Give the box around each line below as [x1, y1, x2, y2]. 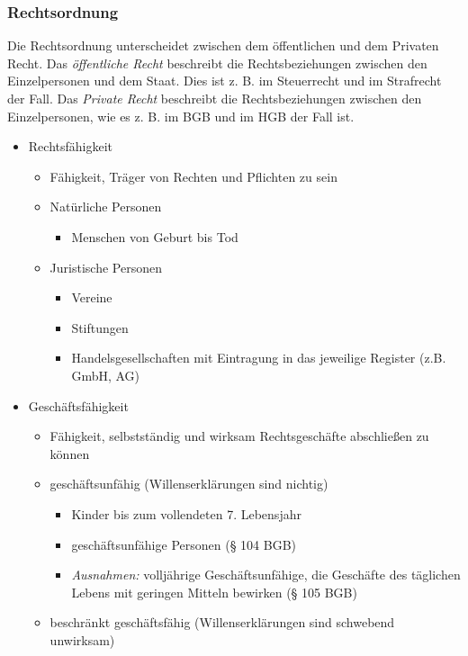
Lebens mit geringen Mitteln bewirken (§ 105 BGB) [71, 582, 357, 601]
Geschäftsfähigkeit [28, 396, 129, 415]
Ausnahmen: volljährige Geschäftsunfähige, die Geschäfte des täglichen [71, 565, 461, 584]
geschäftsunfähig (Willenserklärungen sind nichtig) [49, 474, 328, 493]
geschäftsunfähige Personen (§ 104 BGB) [71, 535, 296, 553]
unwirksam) [49, 630, 115, 649]
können [49, 444, 90, 463]
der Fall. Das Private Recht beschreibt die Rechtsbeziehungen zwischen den [7, 89, 422, 107]
